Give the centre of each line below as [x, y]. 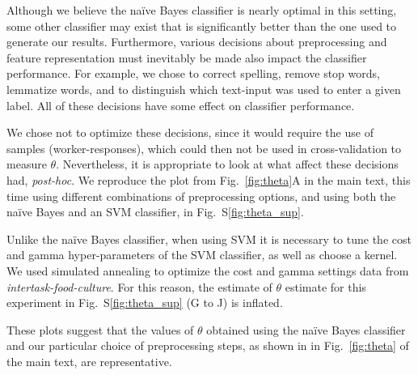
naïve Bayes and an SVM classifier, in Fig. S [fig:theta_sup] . [155, 212]
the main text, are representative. [89, 361]
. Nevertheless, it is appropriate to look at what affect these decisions [227, 164]
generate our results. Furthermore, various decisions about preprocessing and [197, 42]
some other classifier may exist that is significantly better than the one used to [202, 26]
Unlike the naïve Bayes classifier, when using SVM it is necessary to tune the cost [209, 239]
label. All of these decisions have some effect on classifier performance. [181, 105]
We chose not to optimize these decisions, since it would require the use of [190, 132]
